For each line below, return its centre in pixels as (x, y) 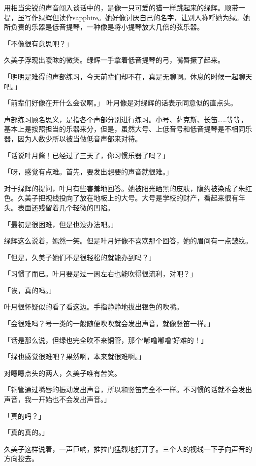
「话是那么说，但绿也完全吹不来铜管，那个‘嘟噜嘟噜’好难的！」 (106, 340)
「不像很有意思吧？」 (38, 43)
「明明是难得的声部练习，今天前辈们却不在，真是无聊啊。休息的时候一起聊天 (128, 76)
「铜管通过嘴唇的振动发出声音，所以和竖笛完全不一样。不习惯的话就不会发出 (128, 389)
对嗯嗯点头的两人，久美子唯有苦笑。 (63, 373)
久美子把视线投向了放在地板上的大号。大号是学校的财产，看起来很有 (128, 198)
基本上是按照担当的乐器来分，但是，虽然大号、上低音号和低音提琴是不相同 (125, 129)
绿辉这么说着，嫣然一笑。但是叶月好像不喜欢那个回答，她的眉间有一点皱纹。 (128, 241)
